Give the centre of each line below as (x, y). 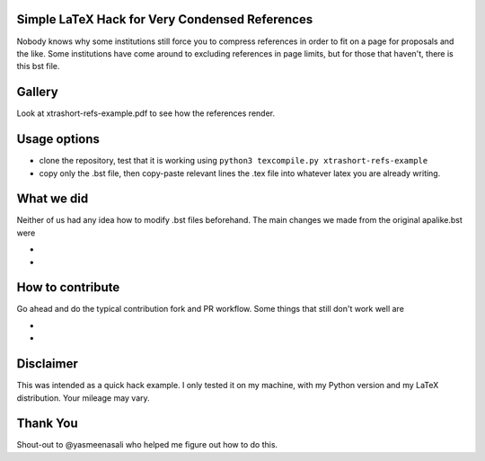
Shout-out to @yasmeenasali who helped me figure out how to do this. (147, 445)
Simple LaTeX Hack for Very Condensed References (165, 19)
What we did (53, 199)
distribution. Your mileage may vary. (83, 398)
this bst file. (38, 66)
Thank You (47, 424)
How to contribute (68, 288)
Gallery (37, 92)
